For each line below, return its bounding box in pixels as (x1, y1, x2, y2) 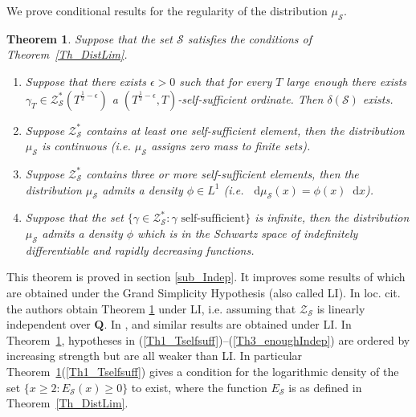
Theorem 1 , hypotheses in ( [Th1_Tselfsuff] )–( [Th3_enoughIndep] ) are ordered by (6, 331, 410, 348)
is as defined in (288, 378, 362, 395)
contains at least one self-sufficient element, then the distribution (86, 121, 405, 138)
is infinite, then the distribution (255, 209, 410, 226)
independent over (6, 316, 91, 333)
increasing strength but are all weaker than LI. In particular (6, 347, 303, 364)
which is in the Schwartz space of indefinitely (137, 224, 358, 241)
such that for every (179, 72, 272, 89)
